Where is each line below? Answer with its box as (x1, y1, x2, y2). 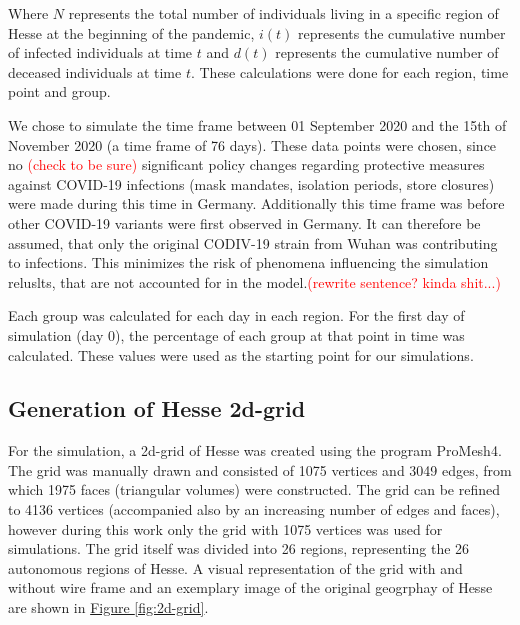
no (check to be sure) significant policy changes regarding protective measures (8, 154, 485, 175)
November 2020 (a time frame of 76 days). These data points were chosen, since (8, 134, 497, 155)
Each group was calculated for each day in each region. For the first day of (8, 305, 465, 326)
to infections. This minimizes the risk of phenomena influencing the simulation (8, 252, 489, 273)
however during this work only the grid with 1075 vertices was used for (8, 518, 443, 539)
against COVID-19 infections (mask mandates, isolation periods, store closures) (8, 173, 495, 194)
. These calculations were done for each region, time (190, 61, 509, 82)
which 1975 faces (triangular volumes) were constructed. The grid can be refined (8, 479, 500, 500)
